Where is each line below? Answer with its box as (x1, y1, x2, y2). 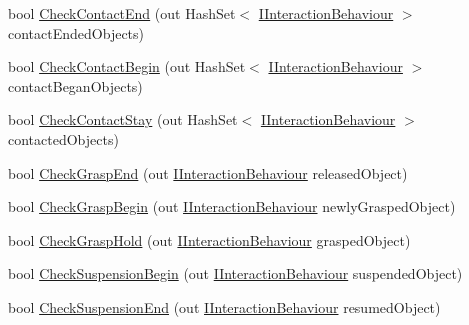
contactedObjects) (8, 128, 119, 149)
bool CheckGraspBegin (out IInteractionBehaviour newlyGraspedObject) (8, 196, 456, 217)
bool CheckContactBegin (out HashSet (8, 56, 246, 77)
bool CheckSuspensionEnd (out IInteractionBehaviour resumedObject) (8, 296, 441, 317)
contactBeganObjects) (8, 75, 143, 96)
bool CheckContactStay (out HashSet (8, 109, 238, 130)
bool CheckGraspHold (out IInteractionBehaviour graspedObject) (8, 229, 411, 250)
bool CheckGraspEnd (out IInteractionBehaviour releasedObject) (8, 162, 408, 183)
